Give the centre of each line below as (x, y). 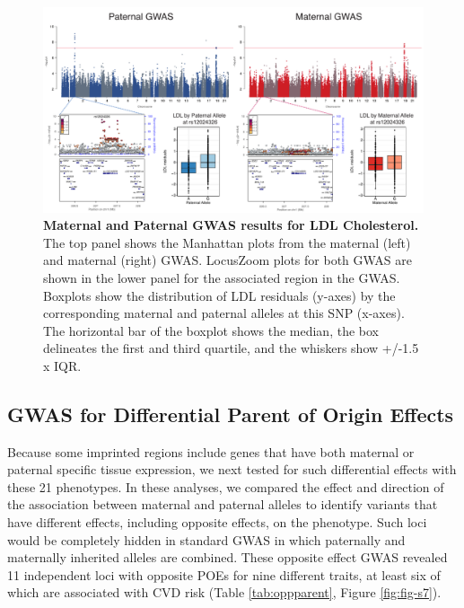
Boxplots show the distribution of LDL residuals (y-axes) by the (219, 295)
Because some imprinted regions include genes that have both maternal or (211, 451)
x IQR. (62, 365)
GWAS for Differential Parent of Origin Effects (231, 414)
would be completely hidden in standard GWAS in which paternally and (206, 539)
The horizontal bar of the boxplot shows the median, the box (211, 330)
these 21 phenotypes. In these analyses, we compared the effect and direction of (226, 486)
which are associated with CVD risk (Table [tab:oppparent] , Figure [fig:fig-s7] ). (224, 592)
